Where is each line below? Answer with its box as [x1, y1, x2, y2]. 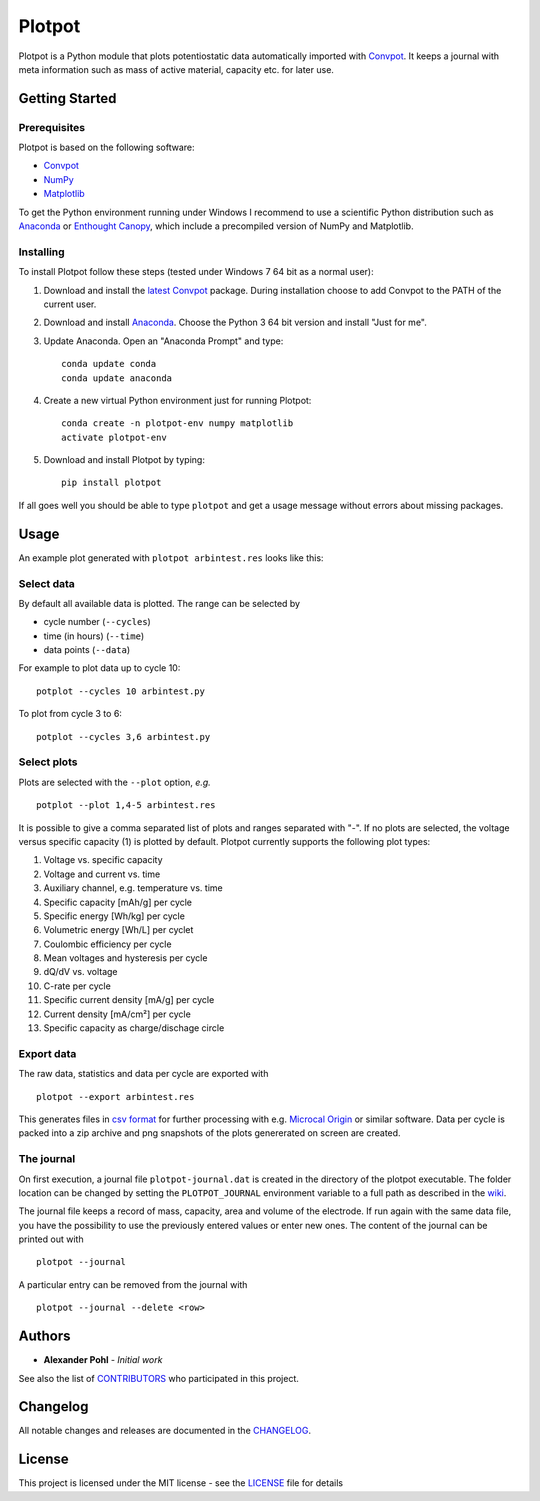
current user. [43, 298, 97, 310]
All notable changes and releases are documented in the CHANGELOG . [18, 1425, 312, 1437]
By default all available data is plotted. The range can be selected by [18, 597, 300, 609]
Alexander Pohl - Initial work [43, 1354, 163, 1366]
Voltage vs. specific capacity [43, 854, 164, 866]
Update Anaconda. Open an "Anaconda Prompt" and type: [43, 335, 284, 347]
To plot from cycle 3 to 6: [18, 708, 122, 720]
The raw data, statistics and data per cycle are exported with [18, 1068, 269, 1080]
